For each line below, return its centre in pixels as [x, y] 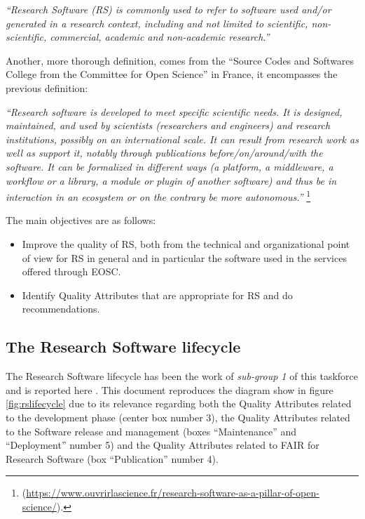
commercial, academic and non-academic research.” [160, 37]
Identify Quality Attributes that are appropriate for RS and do [157, 295]
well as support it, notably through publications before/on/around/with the [164, 153]
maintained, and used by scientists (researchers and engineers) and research [168, 125]
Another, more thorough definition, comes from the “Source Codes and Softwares [180, 60]
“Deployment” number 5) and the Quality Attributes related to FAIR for [163, 445]
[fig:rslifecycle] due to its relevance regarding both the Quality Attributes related [179, 403]
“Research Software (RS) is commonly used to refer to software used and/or [168, 9]
